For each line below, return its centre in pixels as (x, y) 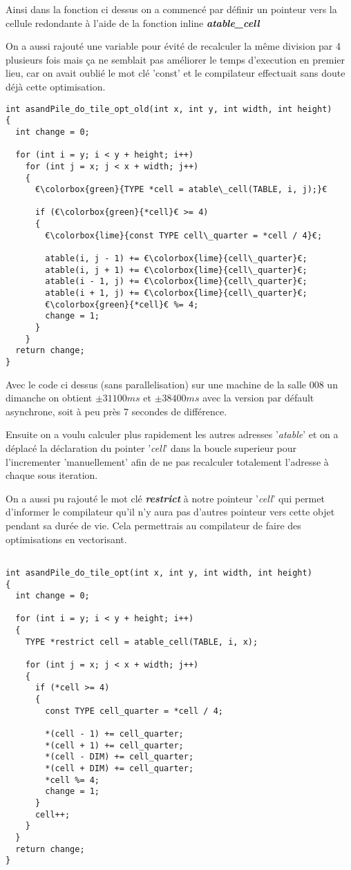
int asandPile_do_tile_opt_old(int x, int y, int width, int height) (169, 109)
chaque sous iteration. (52, 475)
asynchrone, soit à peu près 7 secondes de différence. (116, 411)
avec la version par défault (258, 398)
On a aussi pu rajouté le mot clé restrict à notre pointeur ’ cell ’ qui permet (165, 498)
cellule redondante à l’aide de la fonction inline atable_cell (133, 22)
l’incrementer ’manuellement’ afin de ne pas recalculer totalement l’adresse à (167, 461)
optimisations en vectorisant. (66, 539)
